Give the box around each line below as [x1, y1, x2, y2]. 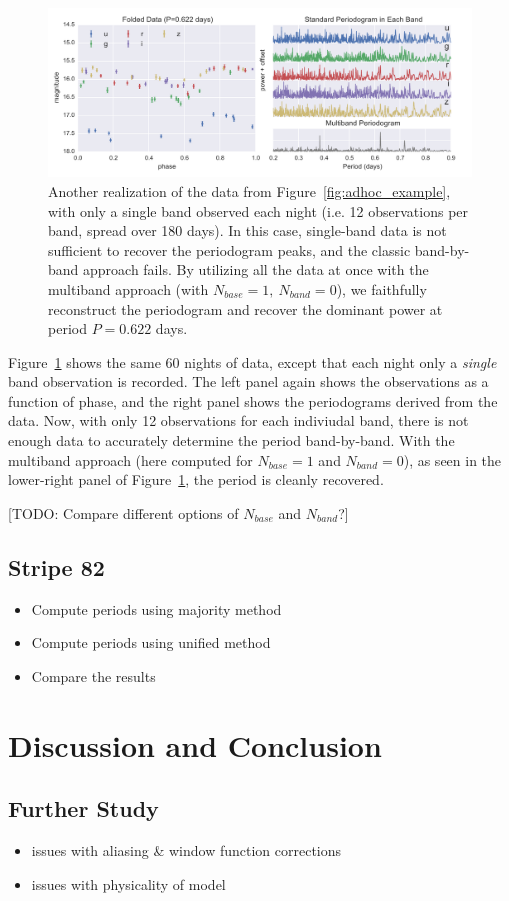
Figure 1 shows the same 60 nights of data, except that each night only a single [8, 351, 497, 372]
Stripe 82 [8, 551, 105, 582]
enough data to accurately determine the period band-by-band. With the [8, 430, 455, 451]
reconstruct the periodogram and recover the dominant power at [48, 298, 443, 319]
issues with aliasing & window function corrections [31, 840, 342, 860]
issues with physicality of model [31, 873, 226, 894]
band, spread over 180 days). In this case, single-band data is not [48, 220, 447, 241]
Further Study [8, 793, 159, 824]
